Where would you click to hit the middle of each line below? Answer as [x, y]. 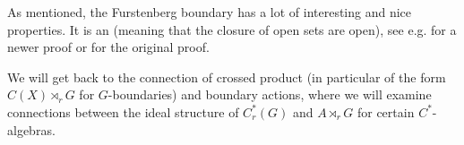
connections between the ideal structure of [123, 111]
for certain [386, 111]
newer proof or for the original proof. [108, 47]
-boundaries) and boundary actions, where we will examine [270, 94]
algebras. [31, 129]
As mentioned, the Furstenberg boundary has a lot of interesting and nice [210, 12]
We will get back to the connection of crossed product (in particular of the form [227, 77]
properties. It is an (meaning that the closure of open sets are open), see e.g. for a [232, 29]
